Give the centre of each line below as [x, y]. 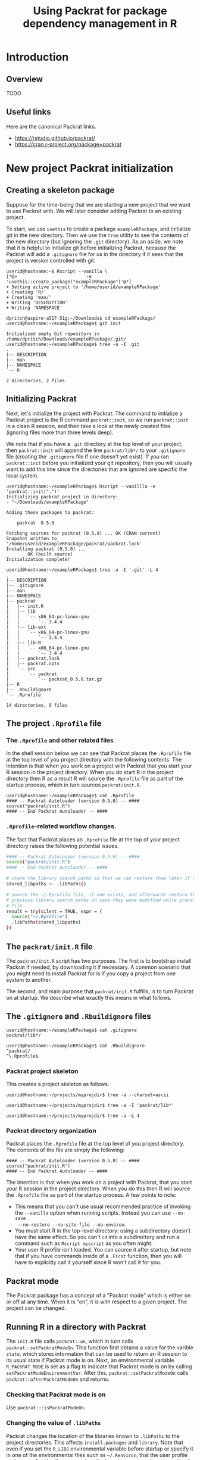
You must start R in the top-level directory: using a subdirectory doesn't [102, 1231]
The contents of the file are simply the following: [65, 1150]
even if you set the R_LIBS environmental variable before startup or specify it [100, 1449]
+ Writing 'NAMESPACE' [34, 308]
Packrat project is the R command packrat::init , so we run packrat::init [97, 419]
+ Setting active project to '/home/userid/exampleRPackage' [84, 287]
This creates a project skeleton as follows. [58, 1084]
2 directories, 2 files [36, 380]
